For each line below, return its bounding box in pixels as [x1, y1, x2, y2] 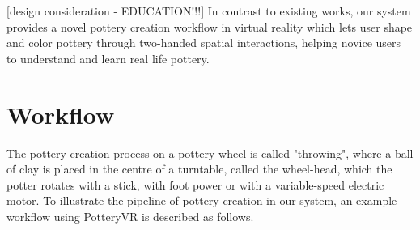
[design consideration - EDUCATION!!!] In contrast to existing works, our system [6, 2, 411, 19]
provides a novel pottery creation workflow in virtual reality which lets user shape [6, 18, 413, 35]
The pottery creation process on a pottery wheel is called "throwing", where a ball [6, 144, 414, 161]
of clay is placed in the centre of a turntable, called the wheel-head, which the [6, 160, 392, 177]
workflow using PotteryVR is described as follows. [6, 207, 254, 224]
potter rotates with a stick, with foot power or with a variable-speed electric [6, 176, 384, 193]
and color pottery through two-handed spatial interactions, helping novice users [6, 34, 401, 51]
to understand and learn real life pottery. [6, 49, 210, 66]
